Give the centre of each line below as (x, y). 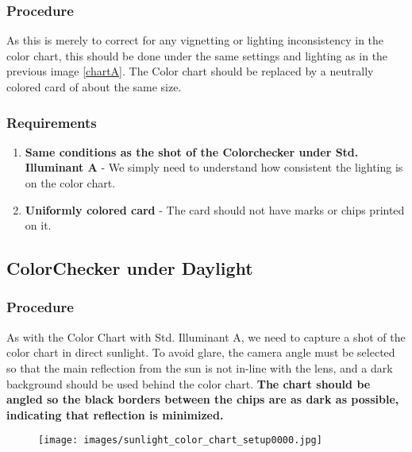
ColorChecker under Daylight (130, 268)
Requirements (52, 122)
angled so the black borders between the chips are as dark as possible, (203, 399)
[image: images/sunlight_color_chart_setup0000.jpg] (180, 440)
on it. (38, 225)
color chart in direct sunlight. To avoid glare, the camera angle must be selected (201, 352)
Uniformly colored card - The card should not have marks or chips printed (215, 209)
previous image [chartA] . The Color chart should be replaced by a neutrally (190, 71)
